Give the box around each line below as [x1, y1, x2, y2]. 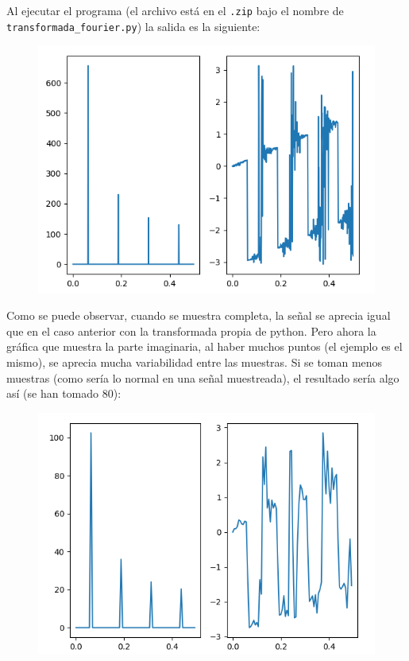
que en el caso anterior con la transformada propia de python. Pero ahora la [6, 322, 376, 339]
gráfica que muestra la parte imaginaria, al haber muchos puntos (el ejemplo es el [6, 338, 403, 355]
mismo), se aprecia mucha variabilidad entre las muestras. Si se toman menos [6, 354, 383, 371]
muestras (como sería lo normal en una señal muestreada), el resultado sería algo [6, 369, 399, 386]
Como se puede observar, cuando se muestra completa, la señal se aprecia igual [6, 307, 391, 324]
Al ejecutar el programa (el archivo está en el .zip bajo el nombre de [6, 2, 344, 18]
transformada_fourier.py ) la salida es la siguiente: [6, 17, 260, 34]
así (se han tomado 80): [6, 385, 122, 402]
